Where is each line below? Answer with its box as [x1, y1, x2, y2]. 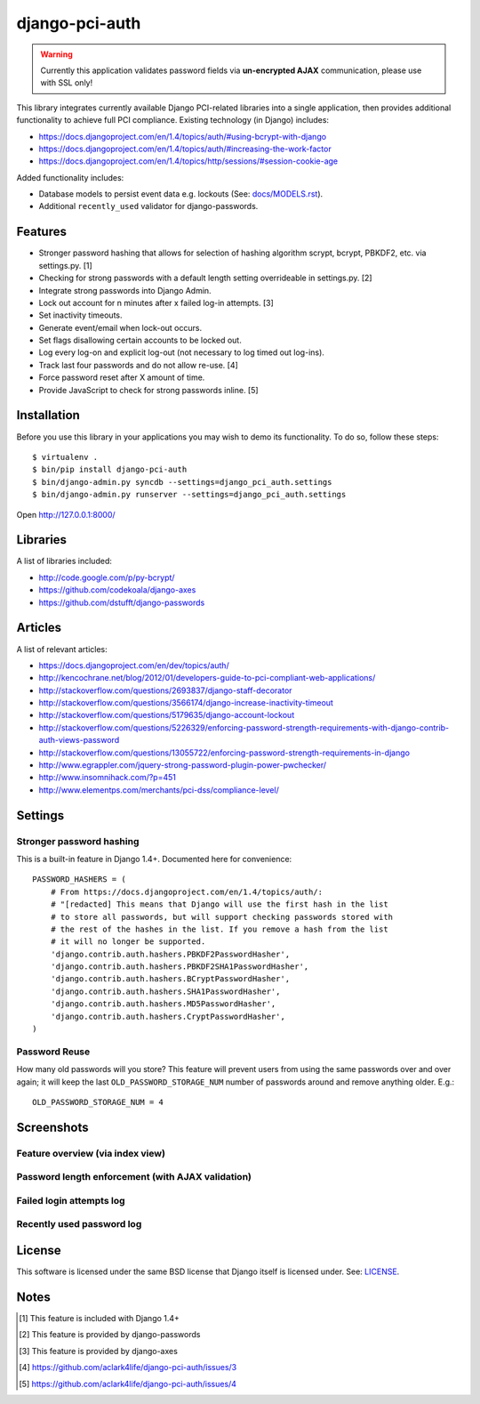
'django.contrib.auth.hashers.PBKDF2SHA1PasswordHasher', [50, 962, 309, 972]
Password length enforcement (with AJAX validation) [16, 1171, 252, 1183]
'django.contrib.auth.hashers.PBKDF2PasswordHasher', [50, 948, 291, 959]
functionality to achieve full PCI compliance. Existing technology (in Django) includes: [16, 115, 329, 125]
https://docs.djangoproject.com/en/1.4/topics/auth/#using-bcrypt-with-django [38, 131, 327, 141]
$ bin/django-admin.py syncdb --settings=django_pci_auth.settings [32, 477, 332, 487]
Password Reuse [16, 1045, 91, 1058]
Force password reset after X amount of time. [38, 372, 205, 383]
